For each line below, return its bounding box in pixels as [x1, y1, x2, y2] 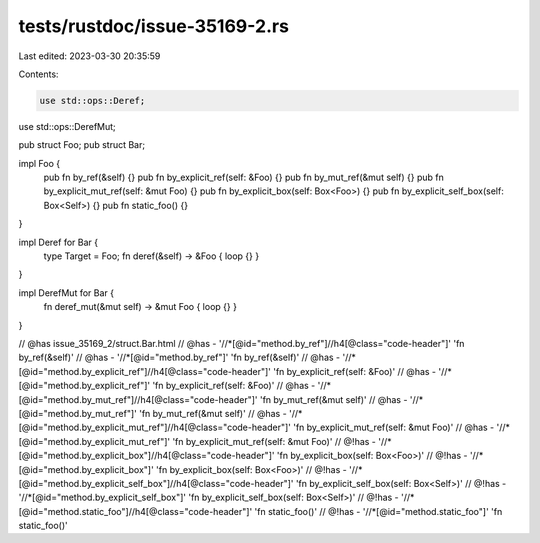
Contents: [18, 68, 59, 80]
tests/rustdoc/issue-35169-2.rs [18, 15, 290, 37]
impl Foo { [18, 157, 60, 169]
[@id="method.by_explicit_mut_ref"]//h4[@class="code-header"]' [18, 421, 292, 434]
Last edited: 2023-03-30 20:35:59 [18, 50, 161, 62]
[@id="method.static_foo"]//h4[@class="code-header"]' [18, 505, 253, 517]
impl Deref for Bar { [18, 236, 99, 248]
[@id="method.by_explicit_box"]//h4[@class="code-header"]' [18, 450, 275, 462]
